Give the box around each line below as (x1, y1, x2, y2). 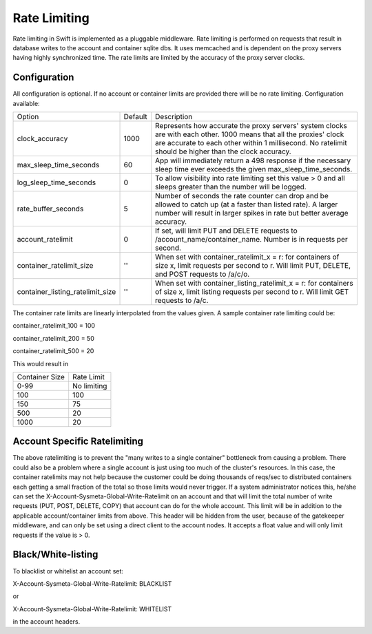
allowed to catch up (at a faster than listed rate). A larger (155, 200, 338, 209)
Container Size (17, 372, 65, 381)
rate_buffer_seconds (17, 204, 84, 213)
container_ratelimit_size (17, 261, 94, 271)
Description (155, 112, 193, 122)
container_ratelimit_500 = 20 (12, 347, 94, 355)
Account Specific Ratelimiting (12, 436, 144, 447)
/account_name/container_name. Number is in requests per (155, 235, 348, 244)
